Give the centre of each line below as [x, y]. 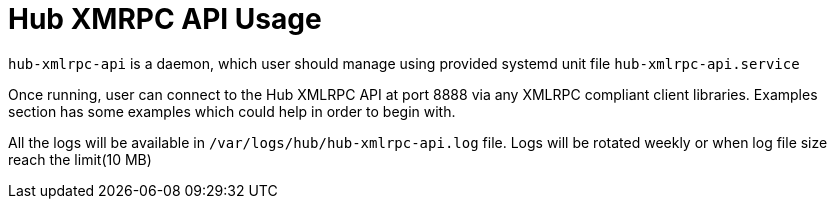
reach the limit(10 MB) [80, 159]
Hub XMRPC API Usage [165, 19]
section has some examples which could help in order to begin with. [232, 111]
